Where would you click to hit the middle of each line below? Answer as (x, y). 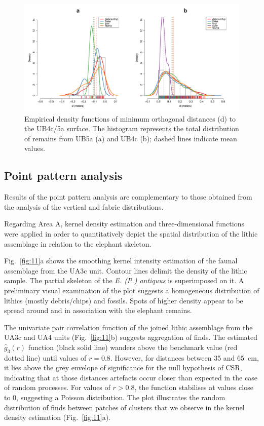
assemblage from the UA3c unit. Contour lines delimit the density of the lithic (126, 270)
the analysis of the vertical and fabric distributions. (84, 206)
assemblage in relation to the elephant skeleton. (78, 243)
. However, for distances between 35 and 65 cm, (184, 357)
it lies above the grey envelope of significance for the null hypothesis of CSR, (123, 367)
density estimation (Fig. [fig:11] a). (57, 417)
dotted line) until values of (45, 357)
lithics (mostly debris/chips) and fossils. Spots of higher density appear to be (124, 300)
